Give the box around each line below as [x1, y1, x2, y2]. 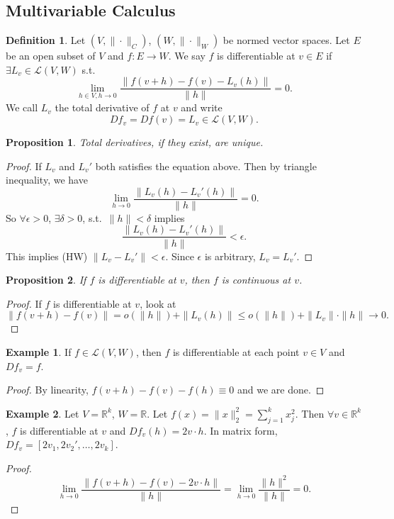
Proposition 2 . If [6, 272, 86, 287]
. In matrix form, [203, 423, 278, 437]
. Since [165, 248, 194, 263]
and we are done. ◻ [237, 382, 325, 397]
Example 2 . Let [6, 406, 79, 420]
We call [6, 100, 38, 115]
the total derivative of [55, 100, 150, 115]
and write [181, 100, 223, 115]
